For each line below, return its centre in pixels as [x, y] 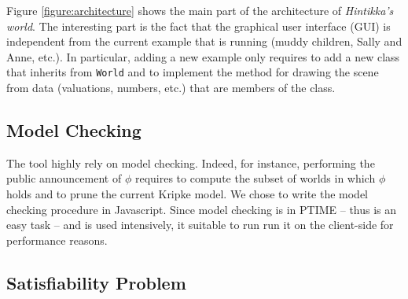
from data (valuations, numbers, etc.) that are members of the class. [171, 88]
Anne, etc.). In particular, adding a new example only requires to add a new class [203, 56]
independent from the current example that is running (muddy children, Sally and [204, 41]
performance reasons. [57, 240]
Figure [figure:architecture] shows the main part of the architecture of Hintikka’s [200, 10]
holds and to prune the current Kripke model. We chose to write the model [187, 194]
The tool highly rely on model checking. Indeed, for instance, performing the [191, 162]
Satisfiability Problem [96, 282]
